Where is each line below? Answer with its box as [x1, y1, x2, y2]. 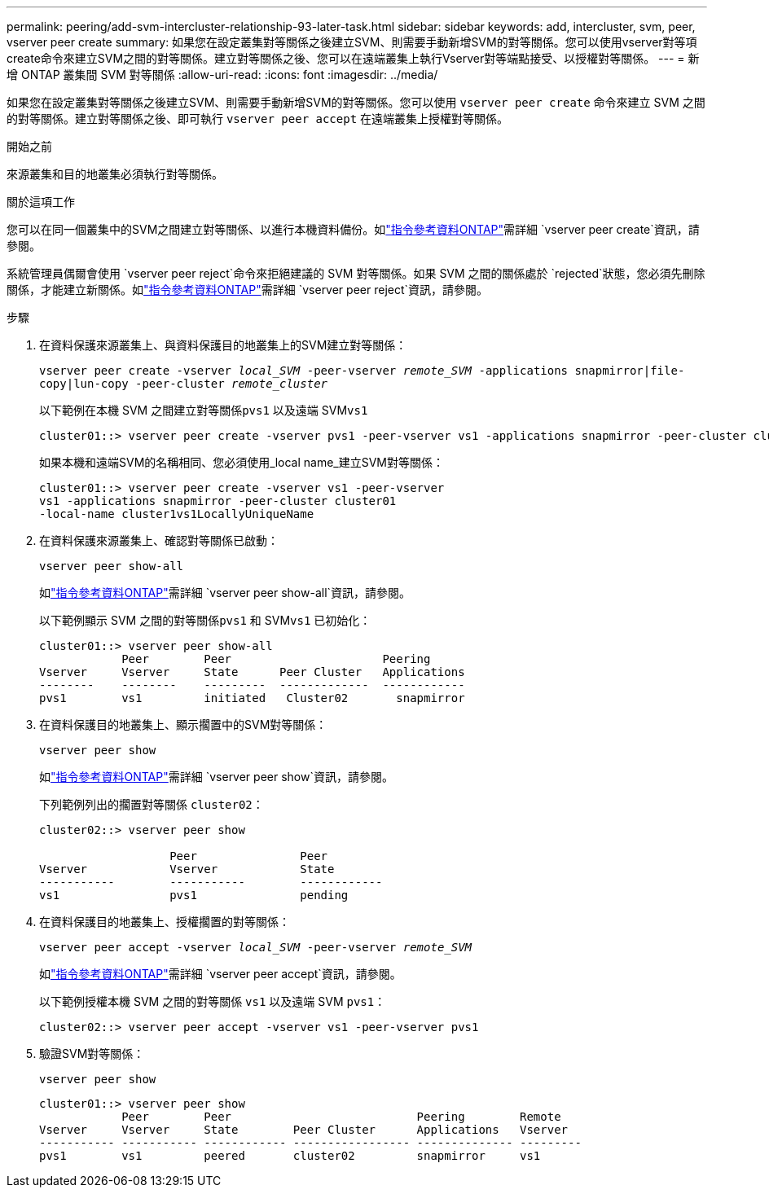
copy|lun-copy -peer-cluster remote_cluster [39, 377, 328, 390]
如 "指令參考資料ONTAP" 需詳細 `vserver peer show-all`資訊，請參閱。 [39, 586, 411, 599]
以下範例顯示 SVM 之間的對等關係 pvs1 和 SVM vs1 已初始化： [39, 613, 371, 627]
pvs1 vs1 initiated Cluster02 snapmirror [39, 691, 465, 705]
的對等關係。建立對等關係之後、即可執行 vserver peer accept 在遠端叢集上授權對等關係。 [7, 112, 509, 125]
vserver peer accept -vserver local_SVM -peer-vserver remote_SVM [39, 941, 472, 954]
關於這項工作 [7, 195, 75, 209]
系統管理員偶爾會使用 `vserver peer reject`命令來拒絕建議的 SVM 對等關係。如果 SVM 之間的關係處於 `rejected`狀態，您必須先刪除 [7, 266, 705, 280]
